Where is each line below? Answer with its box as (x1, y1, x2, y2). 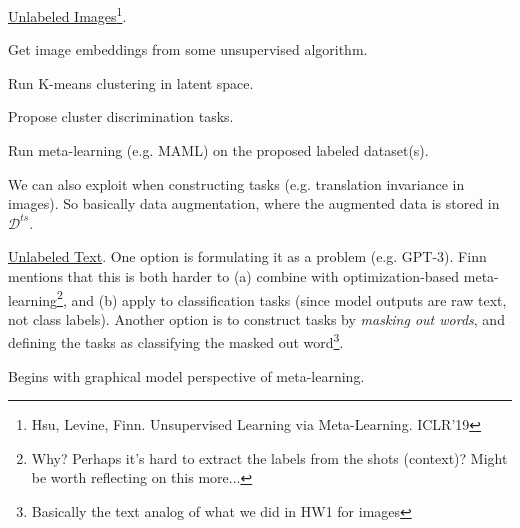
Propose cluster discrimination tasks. (8, 106, 234, 127)
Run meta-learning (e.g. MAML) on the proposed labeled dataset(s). (8, 140, 429, 161)
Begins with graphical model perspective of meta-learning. (8, 365, 365, 386)
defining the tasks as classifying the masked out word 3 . (8, 329, 344, 353)
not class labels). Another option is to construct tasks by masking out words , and (8, 308, 505, 329)
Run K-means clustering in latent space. (8, 72, 254, 93)
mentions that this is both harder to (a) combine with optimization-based (8, 266, 460, 286)
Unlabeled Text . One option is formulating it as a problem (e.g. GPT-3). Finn (8, 246, 487, 267)
